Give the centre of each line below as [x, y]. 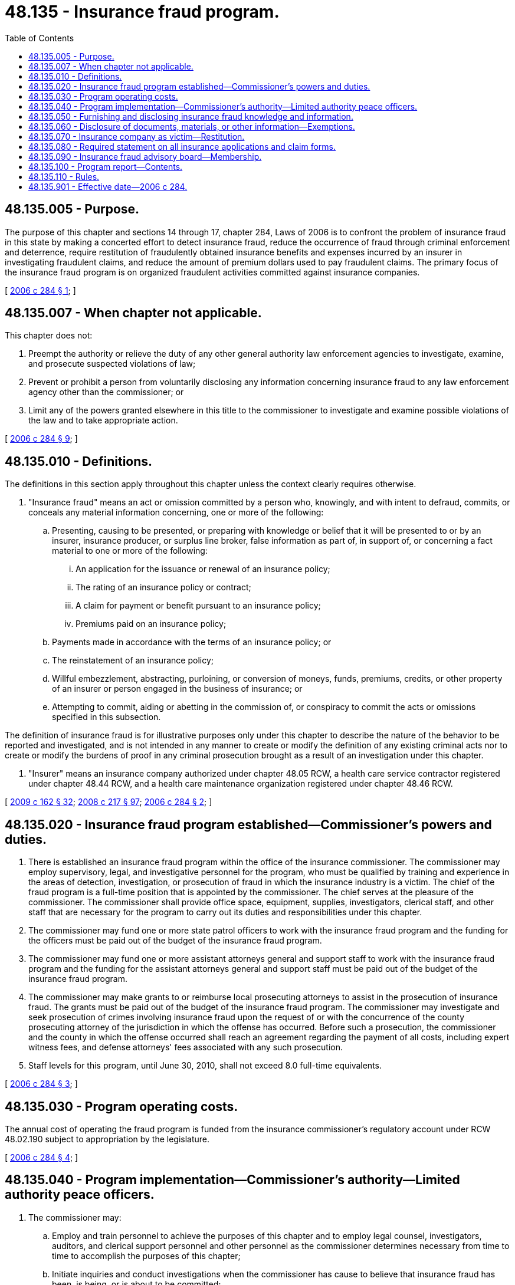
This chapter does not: [49, 336]
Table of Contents [40, 38]
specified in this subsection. [106, 717]
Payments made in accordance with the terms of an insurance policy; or [192, 642]
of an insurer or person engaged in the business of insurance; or [177, 689]
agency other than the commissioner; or [106, 392]
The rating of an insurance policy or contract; [163, 587]
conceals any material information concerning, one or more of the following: [176, 512]
